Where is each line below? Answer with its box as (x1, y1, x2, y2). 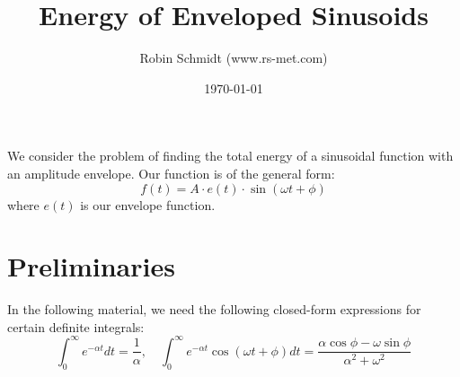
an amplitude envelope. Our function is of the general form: (7, 163, 335, 182)
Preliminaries (7, 248, 175, 285)
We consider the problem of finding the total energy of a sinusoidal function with (7, 146, 454, 165)
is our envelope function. (80, 195, 216, 214)
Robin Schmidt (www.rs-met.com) (139, 48, 328, 67)
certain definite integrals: (7, 317, 145, 336)
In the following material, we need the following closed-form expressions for (7, 300, 421, 319)
